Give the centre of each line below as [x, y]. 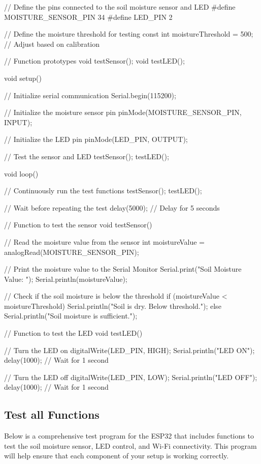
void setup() [23, 78]
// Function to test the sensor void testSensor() [78, 225]
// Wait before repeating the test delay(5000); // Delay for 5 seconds [112, 207]
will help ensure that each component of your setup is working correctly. [117, 456]
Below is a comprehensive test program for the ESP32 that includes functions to [129, 436]
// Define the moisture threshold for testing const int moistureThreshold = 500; [129, 34]
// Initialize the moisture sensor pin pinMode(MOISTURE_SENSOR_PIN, [123, 112]
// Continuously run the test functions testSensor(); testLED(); [103, 191]
